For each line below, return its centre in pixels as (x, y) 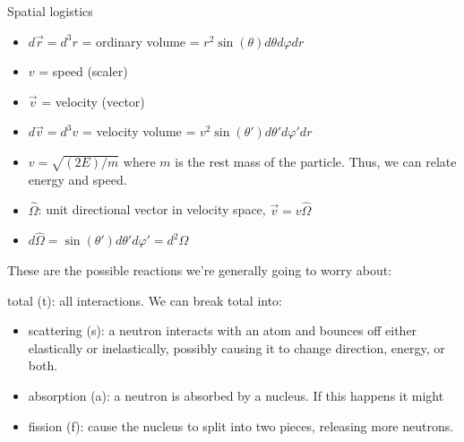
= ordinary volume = (141, 41)
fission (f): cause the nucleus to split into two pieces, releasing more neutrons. (241, 425)
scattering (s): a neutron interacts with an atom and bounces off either (223, 330)
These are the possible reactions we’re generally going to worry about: (200, 269)
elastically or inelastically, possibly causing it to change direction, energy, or (236, 347)
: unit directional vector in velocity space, (152, 209)
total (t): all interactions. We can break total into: (145, 300)
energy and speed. (77, 179)
